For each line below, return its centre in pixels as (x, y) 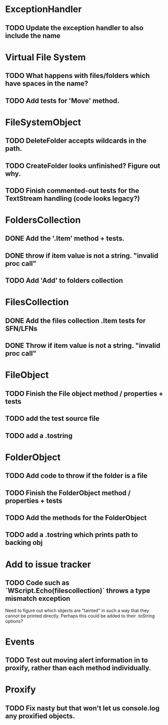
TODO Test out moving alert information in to (77, 660)
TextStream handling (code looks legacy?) (73, 198)
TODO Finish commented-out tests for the (72, 190)
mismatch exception (38, 599)
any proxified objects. (40, 716)
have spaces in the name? (47, 84)
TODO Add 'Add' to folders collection (64, 281)
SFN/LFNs (21, 329)
